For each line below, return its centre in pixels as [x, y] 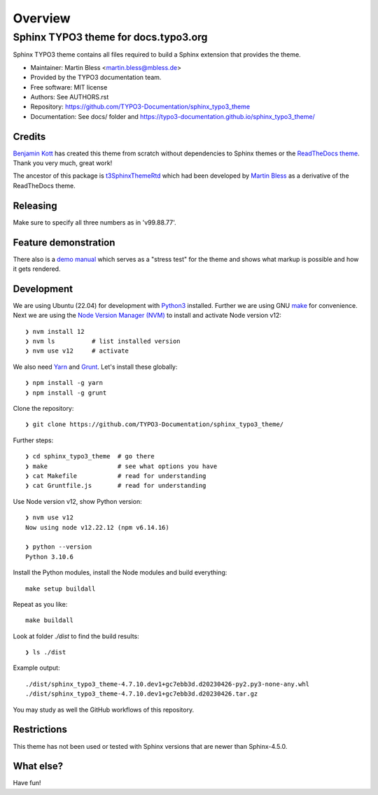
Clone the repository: [43, 409]
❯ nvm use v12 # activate [77, 351]
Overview [42, 18]
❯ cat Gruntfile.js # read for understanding [116, 486]
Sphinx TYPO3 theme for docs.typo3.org [110, 37]
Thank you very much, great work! [63, 163]
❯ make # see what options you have [121, 466]
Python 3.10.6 [49, 557]
